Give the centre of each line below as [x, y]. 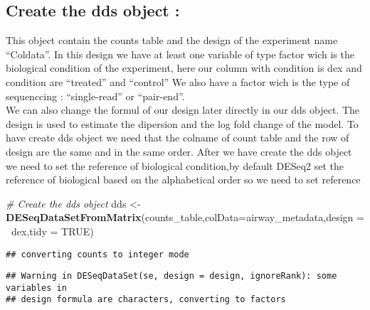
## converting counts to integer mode [97, 254]
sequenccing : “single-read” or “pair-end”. [95, 96]
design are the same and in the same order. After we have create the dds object [179, 151]
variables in [36, 288]
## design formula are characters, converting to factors [146, 300]
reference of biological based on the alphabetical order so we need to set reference [183, 180]
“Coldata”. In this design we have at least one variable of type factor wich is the [180, 54]
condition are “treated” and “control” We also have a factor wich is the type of [178, 81]
